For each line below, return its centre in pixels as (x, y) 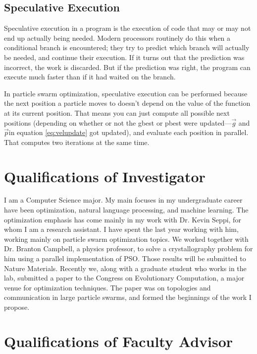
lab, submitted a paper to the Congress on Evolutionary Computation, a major (124, 278)
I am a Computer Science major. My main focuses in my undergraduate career (123, 200)
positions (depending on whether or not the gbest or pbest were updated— (118, 122)
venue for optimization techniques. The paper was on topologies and (107, 287)
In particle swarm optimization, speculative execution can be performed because (126, 93)
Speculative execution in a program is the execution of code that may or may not (128, 28)
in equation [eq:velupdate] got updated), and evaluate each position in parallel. (128, 132)
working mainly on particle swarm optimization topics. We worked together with (126, 239)
